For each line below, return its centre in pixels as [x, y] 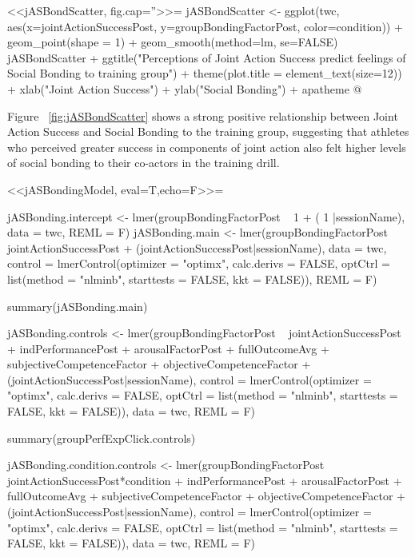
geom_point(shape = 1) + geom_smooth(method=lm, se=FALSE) [173, 42]
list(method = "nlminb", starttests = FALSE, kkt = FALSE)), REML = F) [192, 278]
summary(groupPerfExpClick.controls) [102, 438]
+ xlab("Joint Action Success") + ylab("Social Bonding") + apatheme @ [185, 88]
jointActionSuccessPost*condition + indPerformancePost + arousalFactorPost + [205, 480]
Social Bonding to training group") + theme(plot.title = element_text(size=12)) [205, 73]
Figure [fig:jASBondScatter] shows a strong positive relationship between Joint [203, 115]
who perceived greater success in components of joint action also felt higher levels [207, 147]
